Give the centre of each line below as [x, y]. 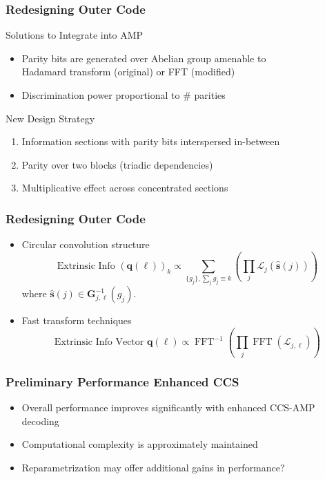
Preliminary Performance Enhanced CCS [122, 381]
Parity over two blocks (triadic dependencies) [117, 164]
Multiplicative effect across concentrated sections [125, 188]
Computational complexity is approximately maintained [140, 444]
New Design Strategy [50, 118]
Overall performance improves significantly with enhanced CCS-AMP [168, 407]
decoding [40, 421]
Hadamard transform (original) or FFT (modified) [128, 72]
